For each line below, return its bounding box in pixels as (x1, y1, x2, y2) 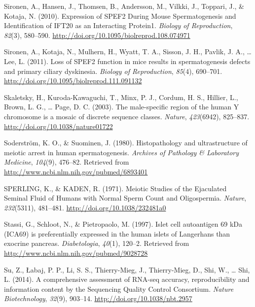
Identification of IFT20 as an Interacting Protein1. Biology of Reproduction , (4, 20, 233, 31)
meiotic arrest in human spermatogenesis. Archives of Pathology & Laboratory (4, 147, 239, 157)
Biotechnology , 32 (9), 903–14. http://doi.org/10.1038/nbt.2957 (4, 293, 192, 304)
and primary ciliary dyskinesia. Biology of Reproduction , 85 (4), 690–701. (4, 66, 222, 76)
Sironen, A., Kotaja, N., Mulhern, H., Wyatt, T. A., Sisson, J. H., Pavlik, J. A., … (4, 46, 252, 57)
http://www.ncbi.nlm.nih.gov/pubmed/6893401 (4, 166, 148, 176)
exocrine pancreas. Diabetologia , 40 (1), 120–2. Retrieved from (4, 238, 189, 248)
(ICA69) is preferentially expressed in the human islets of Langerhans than (4, 228, 230, 239)
